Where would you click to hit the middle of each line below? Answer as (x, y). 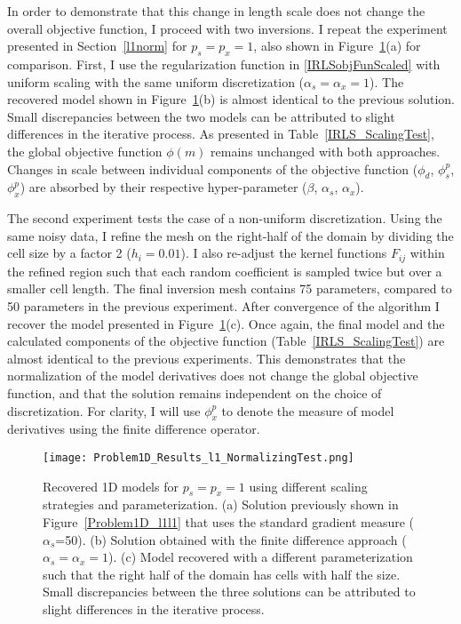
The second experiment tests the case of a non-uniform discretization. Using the (225, 218)
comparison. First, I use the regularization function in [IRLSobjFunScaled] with (224, 64)
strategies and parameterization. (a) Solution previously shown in (221, 504)
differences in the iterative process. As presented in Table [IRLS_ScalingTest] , (221, 134)
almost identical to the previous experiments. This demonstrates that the (207, 358)
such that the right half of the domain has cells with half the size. (222, 574)
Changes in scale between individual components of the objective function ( (213, 168)
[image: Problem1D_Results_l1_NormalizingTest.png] (199, 457)
